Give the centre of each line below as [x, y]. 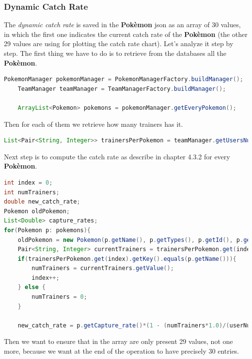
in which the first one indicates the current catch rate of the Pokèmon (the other [126, 34]
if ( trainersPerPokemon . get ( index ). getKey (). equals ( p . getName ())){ [127, 259]
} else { [31, 287]
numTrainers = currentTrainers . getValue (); [103, 268]
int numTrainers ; [32, 192]
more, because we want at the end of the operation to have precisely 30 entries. [122, 351]
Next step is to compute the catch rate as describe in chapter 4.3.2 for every [117, 156]
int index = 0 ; [28, 182]
